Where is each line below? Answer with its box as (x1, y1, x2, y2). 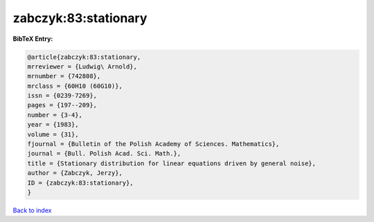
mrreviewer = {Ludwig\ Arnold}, (27, 62, 138, 71)
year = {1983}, (27, 121, 79, 129)
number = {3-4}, (27, 111, 83, 119)
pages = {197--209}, (27, 101, 97, 109)
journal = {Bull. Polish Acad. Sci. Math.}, (27, 149, 181, 158)
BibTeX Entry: (12, 35, 53, 43)
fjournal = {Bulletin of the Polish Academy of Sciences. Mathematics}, (27, 140, 280, 148)
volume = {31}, (27, 130, 79, 138)
